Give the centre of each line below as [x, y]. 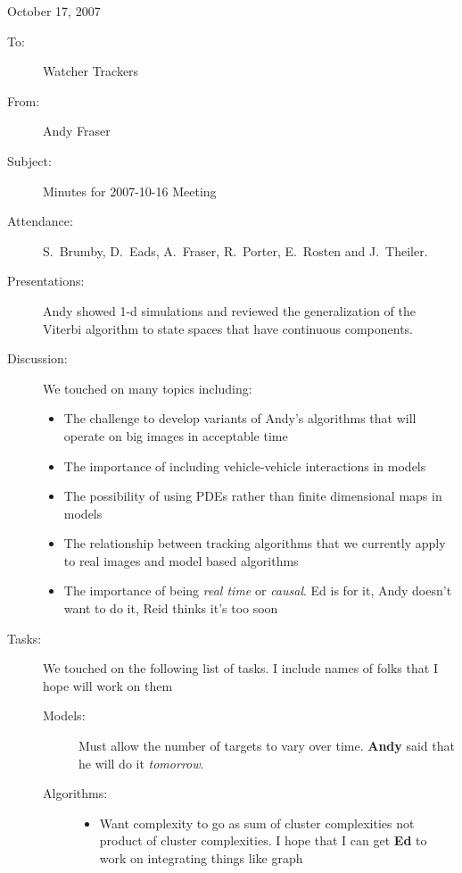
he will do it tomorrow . [141, 763]
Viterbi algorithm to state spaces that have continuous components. [228, 328]
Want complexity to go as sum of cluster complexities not [257, 823]
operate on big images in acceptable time [176, 435]
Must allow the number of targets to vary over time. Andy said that [267, 746]
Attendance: [40, 221]
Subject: [29, 160]
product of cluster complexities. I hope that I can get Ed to [263, 840]
